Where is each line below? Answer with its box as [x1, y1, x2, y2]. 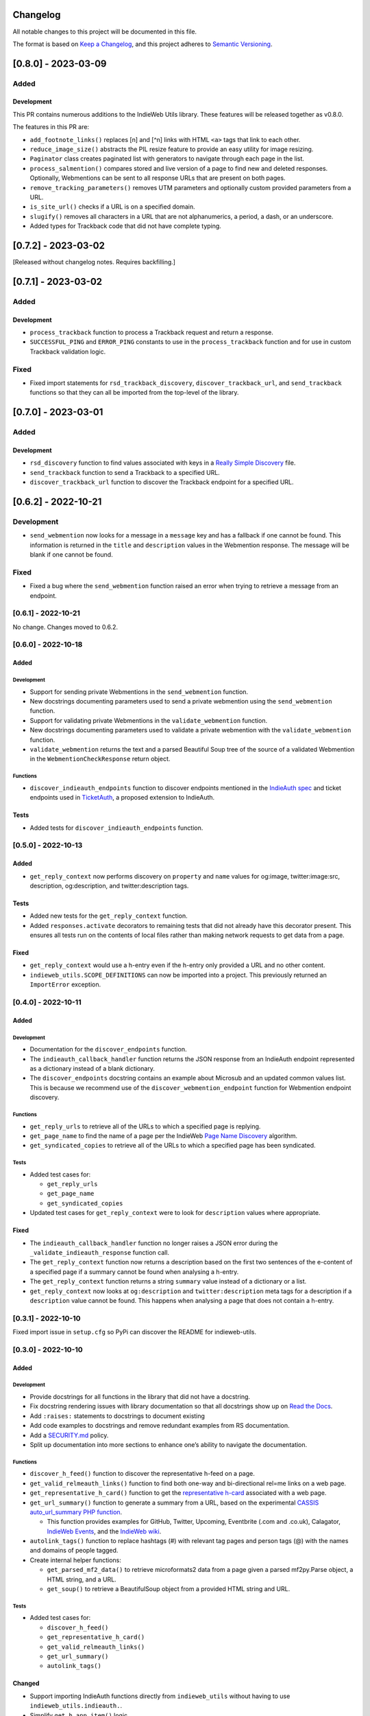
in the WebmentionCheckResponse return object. [29, 755, 171, 763]
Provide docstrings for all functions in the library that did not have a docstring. [29, 1393, 250, 1401]
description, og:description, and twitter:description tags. [29, 881, 189, 890]
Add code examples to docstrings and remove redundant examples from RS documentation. [29, 1422, 290, 1430]
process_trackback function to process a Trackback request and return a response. [29, 328, 273, 336]
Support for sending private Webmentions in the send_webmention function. [29, 687, 249, 696]
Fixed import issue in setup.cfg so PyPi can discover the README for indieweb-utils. [12, 1328, 257, 1336]
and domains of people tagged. [29, 1546, 119, 1555]
